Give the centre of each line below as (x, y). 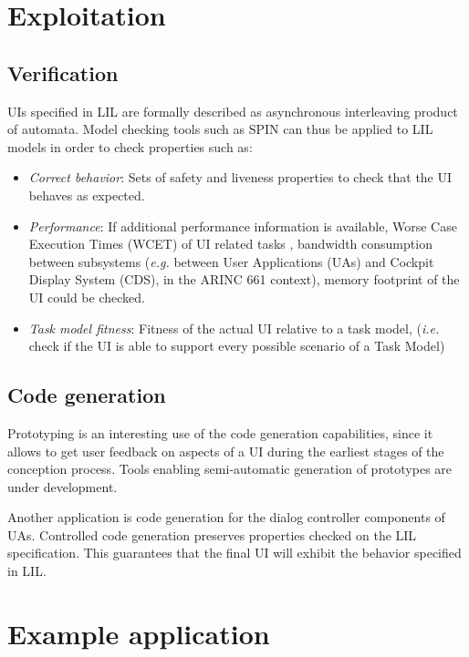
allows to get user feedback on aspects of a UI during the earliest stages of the (226, 451)
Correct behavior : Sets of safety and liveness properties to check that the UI (240, 177)
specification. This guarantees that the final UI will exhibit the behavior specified (234, 553)
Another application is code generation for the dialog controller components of (226, 517)
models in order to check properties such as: (130, 146)
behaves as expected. (87, 195)
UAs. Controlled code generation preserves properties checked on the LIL (212, 534)
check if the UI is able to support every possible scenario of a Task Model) (237, 346)
